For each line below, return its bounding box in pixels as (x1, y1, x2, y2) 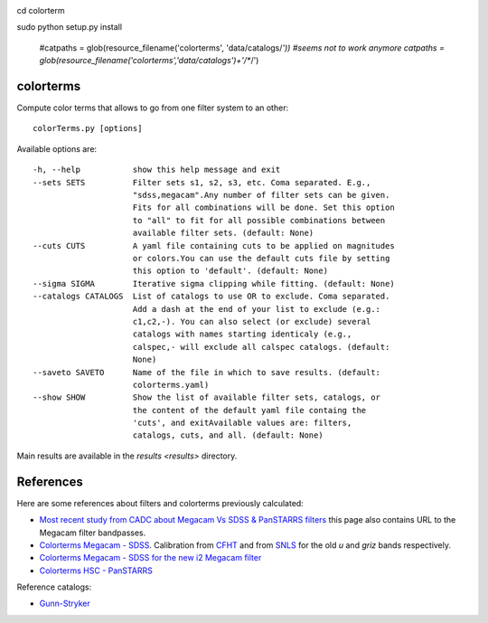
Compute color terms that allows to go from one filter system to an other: (16, 102, 289, 113)
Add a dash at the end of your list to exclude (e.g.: (132, 304, 381, 314)
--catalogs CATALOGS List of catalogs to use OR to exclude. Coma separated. (33, 291, 390, 302)
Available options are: (16, 143, 98, 154)
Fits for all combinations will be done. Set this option (132, 203, 395, 212)
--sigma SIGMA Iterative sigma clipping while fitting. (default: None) (33, 278, 395, 288)
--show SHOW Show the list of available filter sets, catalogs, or (33, 392, 381, 402)
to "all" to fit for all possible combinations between (132, 215, 386, 225)
